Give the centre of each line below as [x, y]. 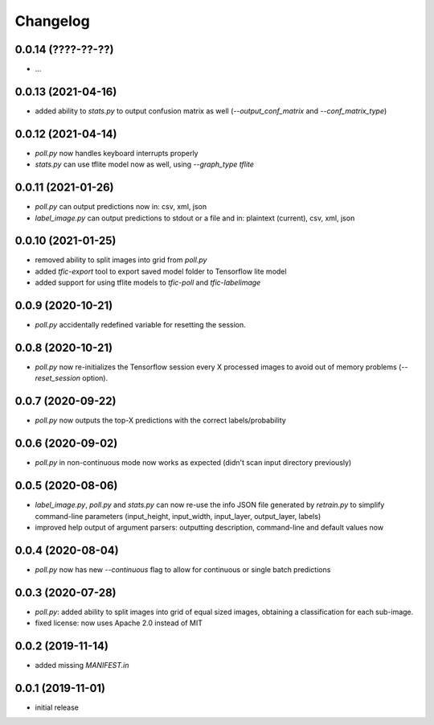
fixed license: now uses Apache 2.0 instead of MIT [119, 623]
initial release [57, 707]
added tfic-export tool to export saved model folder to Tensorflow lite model [161, 271]
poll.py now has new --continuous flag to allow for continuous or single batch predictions [183, 569]
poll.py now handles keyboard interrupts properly [117, 153]
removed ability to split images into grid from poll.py [121, 260]
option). [95, 378]
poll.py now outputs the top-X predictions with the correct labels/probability [161, 420]
